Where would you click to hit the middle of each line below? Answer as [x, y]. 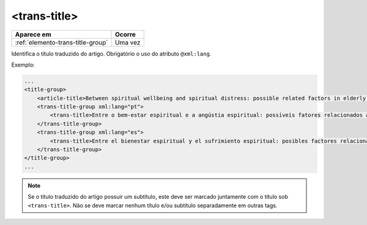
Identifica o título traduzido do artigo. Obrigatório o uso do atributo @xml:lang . [111, 53]
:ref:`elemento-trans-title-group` [61, 42]
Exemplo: [23, 65]
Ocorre [125, 34]
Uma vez [128, 42]
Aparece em [33, 34]
